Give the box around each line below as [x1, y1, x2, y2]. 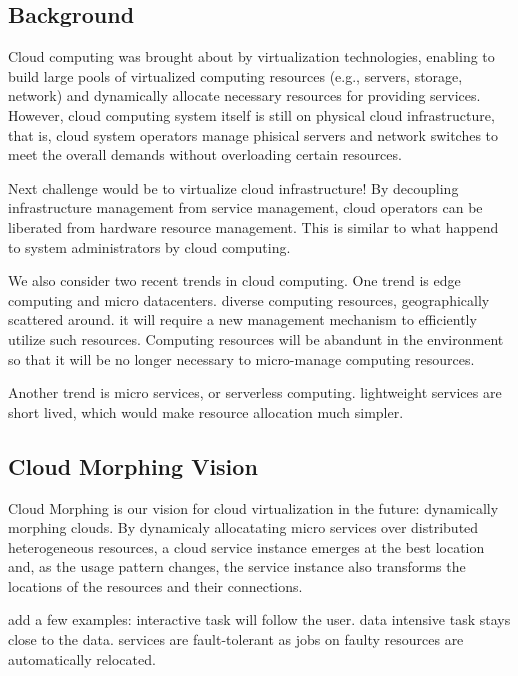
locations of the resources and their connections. [8, 575, 303, 596]
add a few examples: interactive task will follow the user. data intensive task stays [8, 609, 511, 630]
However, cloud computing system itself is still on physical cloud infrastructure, [8, 104, 495, 125]
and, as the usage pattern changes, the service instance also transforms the [8, 556, 466, 577]
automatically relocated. [8, 648, 156, 669]
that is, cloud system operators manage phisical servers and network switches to [8, 124, 499, 145]
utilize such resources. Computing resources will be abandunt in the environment [8, 328, 504, 349]
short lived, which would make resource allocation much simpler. [8, 401, 404, 422]
